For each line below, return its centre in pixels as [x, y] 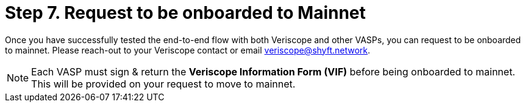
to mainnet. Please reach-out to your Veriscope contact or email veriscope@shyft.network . [188, 50]
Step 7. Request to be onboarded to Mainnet [185, 13]
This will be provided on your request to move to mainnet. [163, 84]
